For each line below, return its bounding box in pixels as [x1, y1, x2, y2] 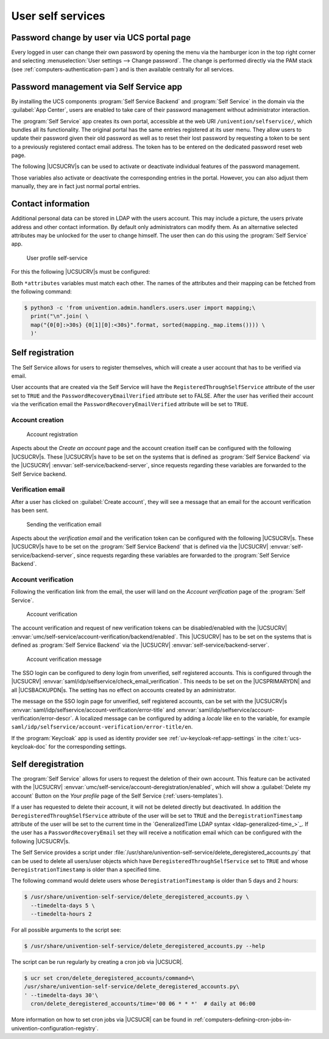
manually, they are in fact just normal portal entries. [11, 183, 140, 190]
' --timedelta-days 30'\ [24, 991, 99, 999]
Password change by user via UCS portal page [11, 32, 191, 43]
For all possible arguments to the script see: [11, 926, 122, 934]
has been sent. [11, 507, 49, 514]
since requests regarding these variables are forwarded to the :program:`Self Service [76, 552, 290, 559]
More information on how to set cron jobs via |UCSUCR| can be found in [11, 1016, 193, 1023]
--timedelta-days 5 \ [30, 902, 96, 909]
